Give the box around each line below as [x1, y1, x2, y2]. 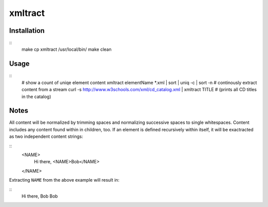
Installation [9, 26, 45, 35]
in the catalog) [21, 94, 52, 100]
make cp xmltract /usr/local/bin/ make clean [21, 46, 112, 52]
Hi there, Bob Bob [21, 193, 58, 199]
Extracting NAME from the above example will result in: [9, 177, 120, 183]
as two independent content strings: [9, 133, 83, 139]
